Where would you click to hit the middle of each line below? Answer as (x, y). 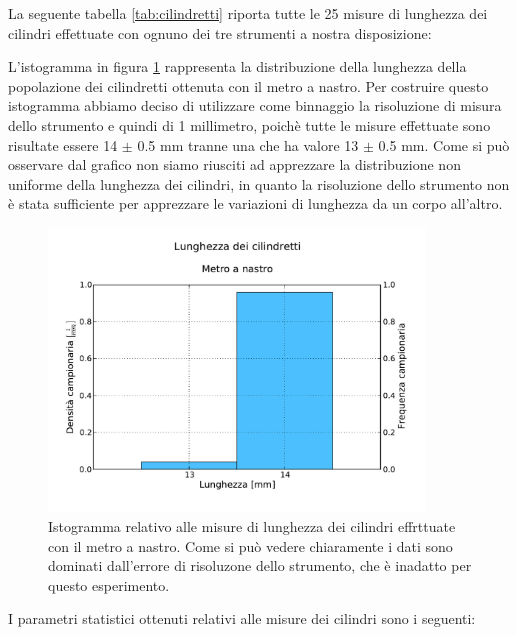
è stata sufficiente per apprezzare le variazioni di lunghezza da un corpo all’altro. (255, 203)
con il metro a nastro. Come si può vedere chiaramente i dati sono (250, 545)
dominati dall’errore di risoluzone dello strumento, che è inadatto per (260, 565)
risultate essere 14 (63, 144)
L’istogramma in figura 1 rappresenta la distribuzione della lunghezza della (237, 66)
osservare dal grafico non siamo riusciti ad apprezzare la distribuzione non (234, 164)
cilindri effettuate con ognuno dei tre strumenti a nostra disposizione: (220, 32)
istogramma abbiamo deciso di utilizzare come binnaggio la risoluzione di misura (255, 105)
